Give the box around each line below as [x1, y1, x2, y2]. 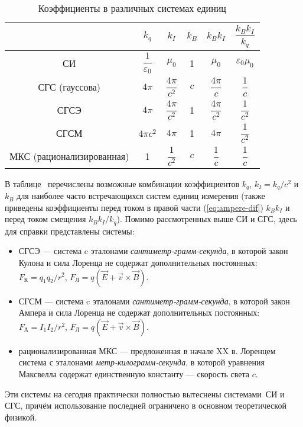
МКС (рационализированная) [9, 149, 129, 163]
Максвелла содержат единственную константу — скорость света [18, 367, 250, 380]
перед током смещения [5, 213, 86, 225]
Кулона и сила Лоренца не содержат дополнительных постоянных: [18, 256, 258, 268]
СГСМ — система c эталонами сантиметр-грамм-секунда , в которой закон [18, 294, 290, 307]
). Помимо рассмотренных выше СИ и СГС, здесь [116, 213, 297, 225]
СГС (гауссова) [38, 80, 101, 94]
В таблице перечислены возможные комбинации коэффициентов [5, 177, 240, 190]
